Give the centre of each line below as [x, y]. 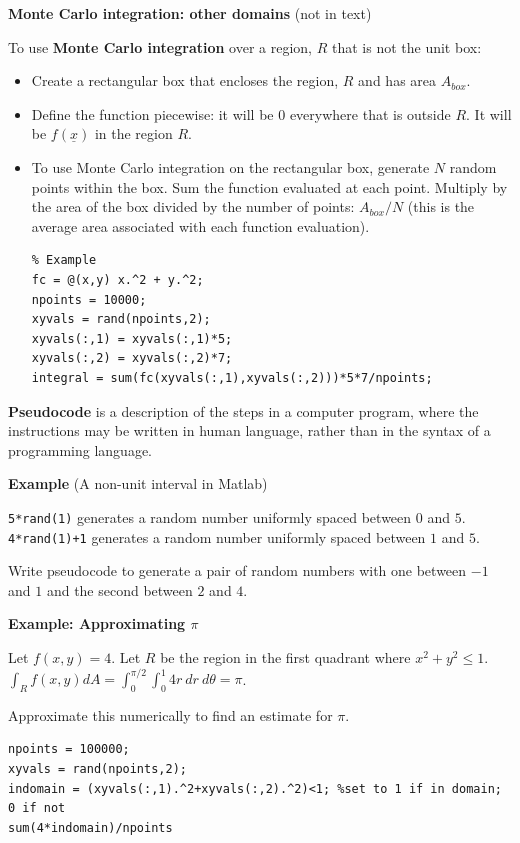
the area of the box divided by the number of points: [193, 206]
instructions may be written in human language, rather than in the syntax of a [249, 430]
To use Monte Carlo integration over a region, [160, 46]
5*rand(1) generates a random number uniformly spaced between [210, 516]
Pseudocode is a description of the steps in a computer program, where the [243, 410]
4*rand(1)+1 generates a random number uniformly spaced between [217, 536]
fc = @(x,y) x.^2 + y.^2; [117, 279]
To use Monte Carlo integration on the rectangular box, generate [230, 166]
